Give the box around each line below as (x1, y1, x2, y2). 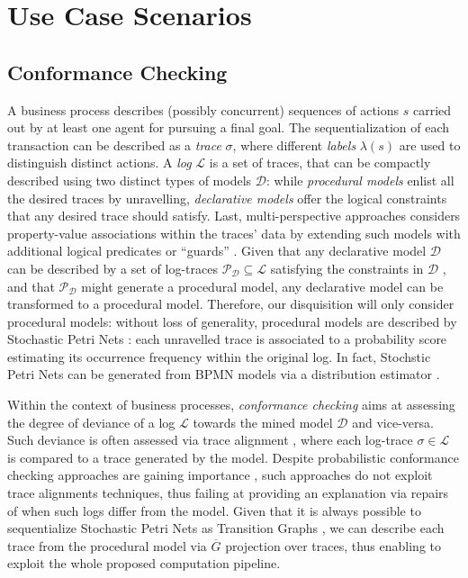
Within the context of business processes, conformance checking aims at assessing (7, 395, 455, 414)
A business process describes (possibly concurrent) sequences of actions (7, 100, 400, 119)
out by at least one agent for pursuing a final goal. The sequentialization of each (7, 118, 450, 137)
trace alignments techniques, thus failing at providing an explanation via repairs (7, 483, 449, 502)
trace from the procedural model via (7, 536, 207, 555)
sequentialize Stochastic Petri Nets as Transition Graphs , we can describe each (7, 519, 445, 537)
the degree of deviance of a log (7, 412, 175, 431)
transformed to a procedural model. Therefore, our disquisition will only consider (7, 294, 454, 313)
